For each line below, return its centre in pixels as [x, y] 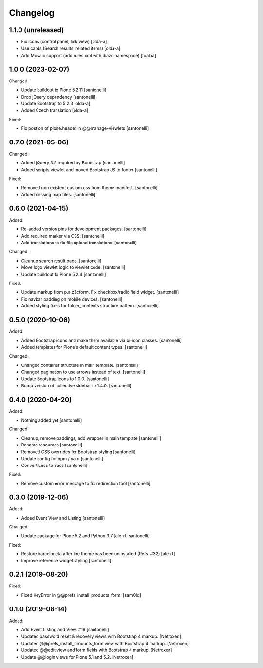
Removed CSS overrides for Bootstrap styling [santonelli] [78, 452]
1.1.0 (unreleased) [37, 30]
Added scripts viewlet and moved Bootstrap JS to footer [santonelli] [89, 170]
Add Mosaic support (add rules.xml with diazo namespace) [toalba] [89, 55]
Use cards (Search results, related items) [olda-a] [71, 48]
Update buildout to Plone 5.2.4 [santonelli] [64, 274]
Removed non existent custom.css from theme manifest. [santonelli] [89, 187]
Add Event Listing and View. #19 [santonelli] [65, 630]
